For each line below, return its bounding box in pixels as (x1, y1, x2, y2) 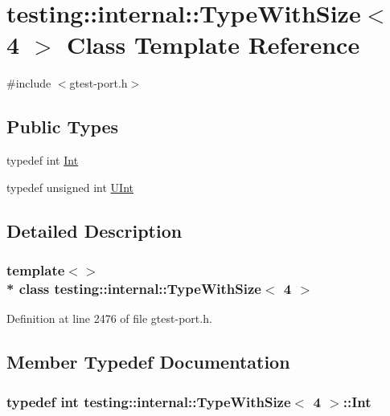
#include (6, 75, 51, 92)
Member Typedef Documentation (6, 349, 290, 374)
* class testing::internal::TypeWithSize (6, 278, 261, 298)
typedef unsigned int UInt (6, 178, 134, 195)
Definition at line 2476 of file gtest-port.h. (6, 310, 212, 327)
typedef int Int (6, 152, 79, 169)
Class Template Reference (66, 28, 360, 61)
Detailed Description (6, 218, 183, 243)
